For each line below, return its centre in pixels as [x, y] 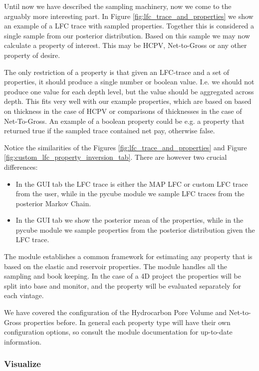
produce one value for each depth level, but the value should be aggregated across [129, 91]
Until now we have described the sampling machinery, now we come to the [118, 6]
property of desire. [32, 55]
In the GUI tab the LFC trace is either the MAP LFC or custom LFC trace [132, 184]
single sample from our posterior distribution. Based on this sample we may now [127, 35]
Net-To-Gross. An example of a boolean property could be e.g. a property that [124, 121]
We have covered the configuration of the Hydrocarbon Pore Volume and [116, 312]
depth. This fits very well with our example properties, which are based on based [128, 101]
